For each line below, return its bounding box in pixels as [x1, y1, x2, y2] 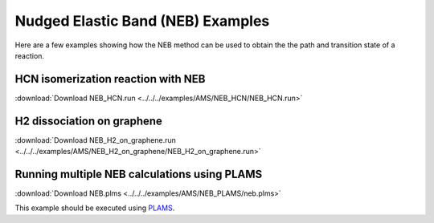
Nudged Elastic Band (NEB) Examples [14, 12, 270, 30]
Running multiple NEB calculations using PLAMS [14, 167, 263, 180]
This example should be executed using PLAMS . [14, 203, 175, 213]
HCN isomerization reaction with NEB [14, 72, 206, 86]
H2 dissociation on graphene [14, 114, 162, 128]
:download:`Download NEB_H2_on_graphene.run [14, 135, 177, 144]
